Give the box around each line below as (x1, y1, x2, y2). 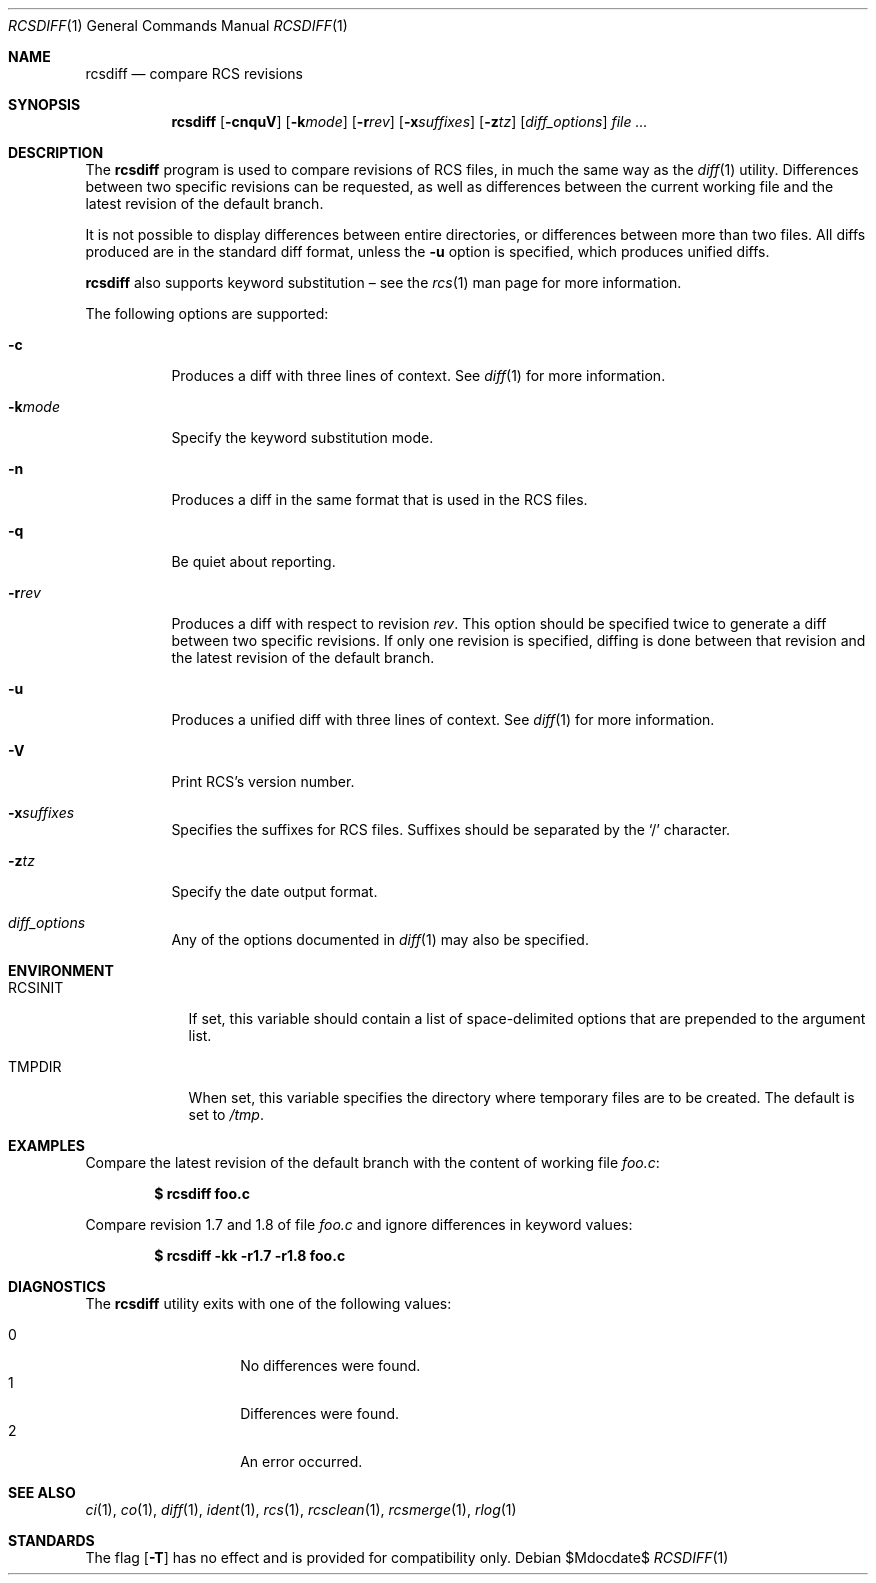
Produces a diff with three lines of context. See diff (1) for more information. (171, 367, 666, 384)
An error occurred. (240, 1453, 363, 1470)
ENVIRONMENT (8, 962, 114, 979)
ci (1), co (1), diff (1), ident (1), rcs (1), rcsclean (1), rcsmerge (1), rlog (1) (85, 1501, 517, 1518)
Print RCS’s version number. (171, 773, 355, 790)
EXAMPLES (8, 1137, 85, 1154)
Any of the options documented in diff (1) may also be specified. (171, 931, 589, 948)
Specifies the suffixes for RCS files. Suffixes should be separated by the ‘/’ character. (171, 821, 731, 838)
